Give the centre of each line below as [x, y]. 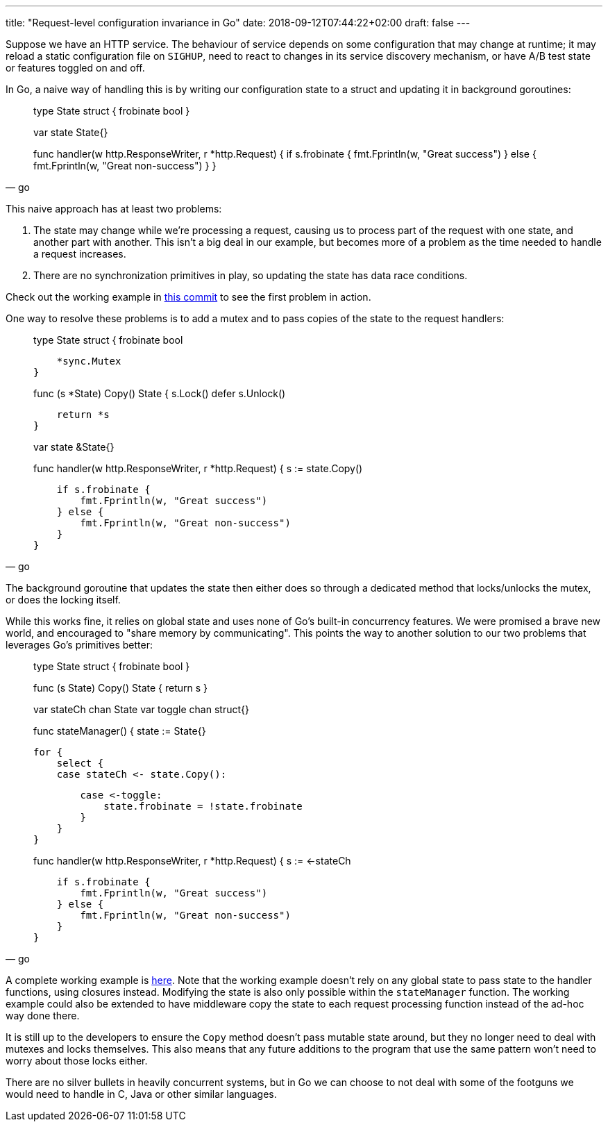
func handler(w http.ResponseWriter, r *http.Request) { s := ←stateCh [192, 861]
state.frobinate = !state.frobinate [203, 806]
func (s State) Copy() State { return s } [121, 688]
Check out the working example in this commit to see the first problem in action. [188, 297]
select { [80, 763]
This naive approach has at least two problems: [114, 209]
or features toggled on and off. [75, 68]
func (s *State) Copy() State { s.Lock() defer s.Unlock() [160, 393]
